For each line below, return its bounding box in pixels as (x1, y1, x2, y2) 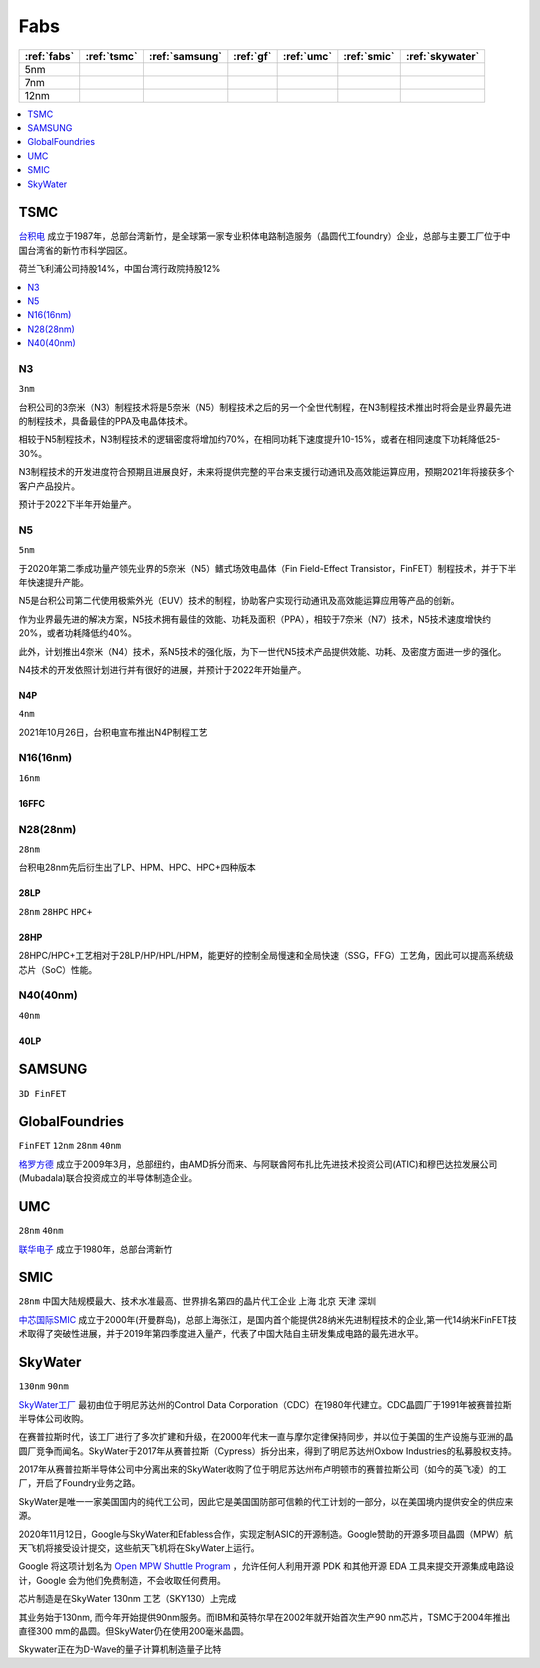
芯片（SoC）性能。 (18, 963, 98, 975)
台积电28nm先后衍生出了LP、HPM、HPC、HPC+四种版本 (18, 861, 256, 874)
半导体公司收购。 (18, 1412, 89, 1424)
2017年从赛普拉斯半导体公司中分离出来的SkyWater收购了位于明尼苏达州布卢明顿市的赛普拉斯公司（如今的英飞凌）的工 (18, 1463, 507, 1475)
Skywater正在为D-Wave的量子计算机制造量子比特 (18, 1643, 222, 1655)
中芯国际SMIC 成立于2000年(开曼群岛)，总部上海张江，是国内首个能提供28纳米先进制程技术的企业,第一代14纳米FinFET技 (18, 1313, 517, 1325)
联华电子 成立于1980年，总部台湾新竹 (18, 1243, 173, 1255)
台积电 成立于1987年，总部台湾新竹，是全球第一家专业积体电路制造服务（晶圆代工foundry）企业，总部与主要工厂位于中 (18, 230, 511, 242)
